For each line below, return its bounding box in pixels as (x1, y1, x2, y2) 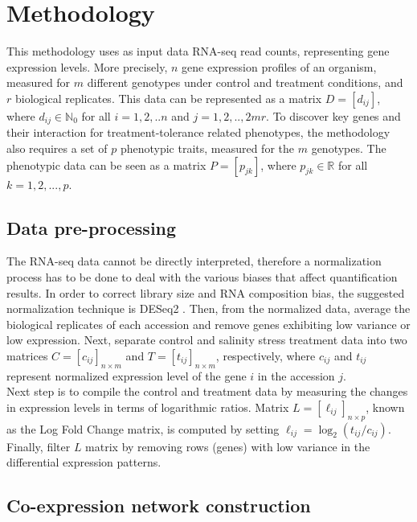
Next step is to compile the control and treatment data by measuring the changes (6, 383, 408, 400)
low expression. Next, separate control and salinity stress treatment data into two (6, 331, 407, 348)
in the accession (257, 367, 335, 384)
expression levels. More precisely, (6, 58, 168, 75)
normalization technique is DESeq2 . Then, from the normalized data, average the (6, 300, 411, 317)
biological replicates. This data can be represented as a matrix (14, 89, 322, 106)
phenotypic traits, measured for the (120, 139, 294, 156)
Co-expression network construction (6, 493, 311, 518)
